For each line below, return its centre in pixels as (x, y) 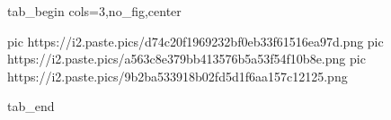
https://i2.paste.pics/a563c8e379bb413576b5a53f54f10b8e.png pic (187, 59)
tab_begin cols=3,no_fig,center (94, 11)
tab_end (31, 106)
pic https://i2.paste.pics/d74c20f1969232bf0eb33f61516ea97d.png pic (195, 41)
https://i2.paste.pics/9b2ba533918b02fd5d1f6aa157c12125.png (178, 76)
